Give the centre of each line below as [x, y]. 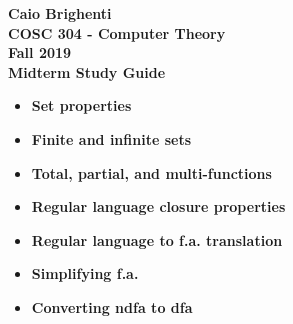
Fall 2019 [40, 52]
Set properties [81, 105]
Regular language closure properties [158, 206]
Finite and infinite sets [111, 138]
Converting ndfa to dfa [112, 306]
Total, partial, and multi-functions [151, 172]
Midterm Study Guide [87, 71]
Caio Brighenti [60, 13]
